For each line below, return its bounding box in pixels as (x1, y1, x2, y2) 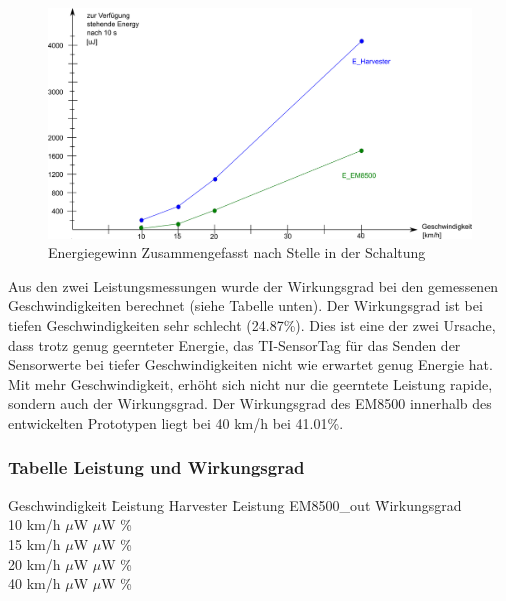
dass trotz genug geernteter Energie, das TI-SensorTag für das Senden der (8, 334, 461, 355)
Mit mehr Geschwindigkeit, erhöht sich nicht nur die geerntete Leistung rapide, (8, 373, 493, 394)
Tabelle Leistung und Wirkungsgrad (8, 455, 305, 480)
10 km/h (8, 514, 61, 535)
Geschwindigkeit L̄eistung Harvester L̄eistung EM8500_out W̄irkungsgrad (8, 494, 462, 515)
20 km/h (8, 553, 61, 574)
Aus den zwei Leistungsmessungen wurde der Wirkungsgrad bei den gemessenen (8, 275, 499, 296)
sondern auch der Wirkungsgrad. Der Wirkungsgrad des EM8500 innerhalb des (8, 393, 492, 414)
